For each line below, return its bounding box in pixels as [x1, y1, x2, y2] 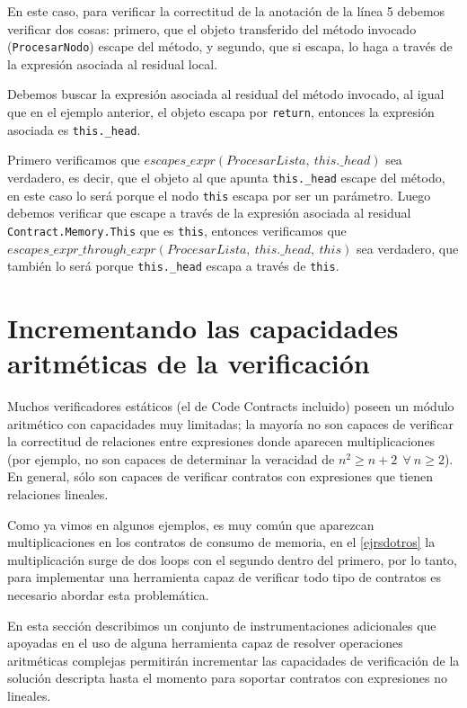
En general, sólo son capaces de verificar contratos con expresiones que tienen [7, 467, 434, 486]
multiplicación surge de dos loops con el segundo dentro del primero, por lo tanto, [7, 550, 458, 569]
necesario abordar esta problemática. [7, 586, 209, 604]
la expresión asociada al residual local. [7, 54, 218, 73]
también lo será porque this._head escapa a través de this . [7, 256, 339, 275]
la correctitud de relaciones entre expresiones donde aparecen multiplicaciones [7, 432, 436, 451]
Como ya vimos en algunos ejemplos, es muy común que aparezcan [7, 515, 374, 533]
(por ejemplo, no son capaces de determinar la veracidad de [7, 449, 335, 468]
